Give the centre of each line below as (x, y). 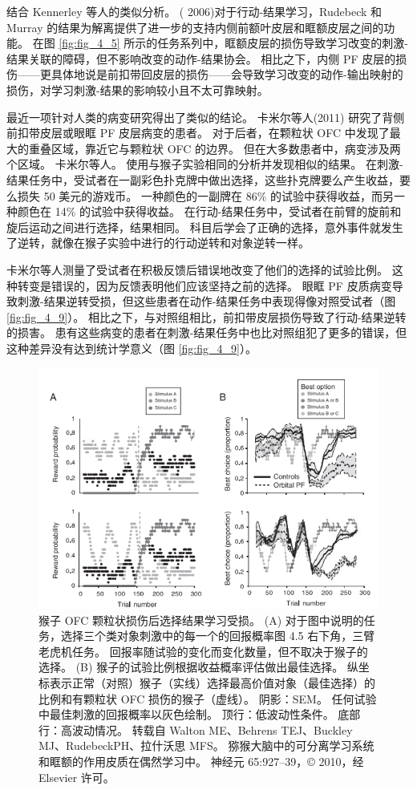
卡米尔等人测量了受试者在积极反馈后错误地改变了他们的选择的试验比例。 (197, 269)
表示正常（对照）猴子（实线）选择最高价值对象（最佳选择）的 (212, 683)
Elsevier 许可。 (77, 777)
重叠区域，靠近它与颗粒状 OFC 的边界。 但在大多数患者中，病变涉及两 (215, 148)
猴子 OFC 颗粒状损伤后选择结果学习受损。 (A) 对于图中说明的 (201, 620)
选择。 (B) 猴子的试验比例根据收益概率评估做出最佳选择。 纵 (198, 667)
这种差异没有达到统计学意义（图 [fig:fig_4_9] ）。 (132, 348)
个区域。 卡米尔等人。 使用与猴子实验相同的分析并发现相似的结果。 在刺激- (205, 164)
